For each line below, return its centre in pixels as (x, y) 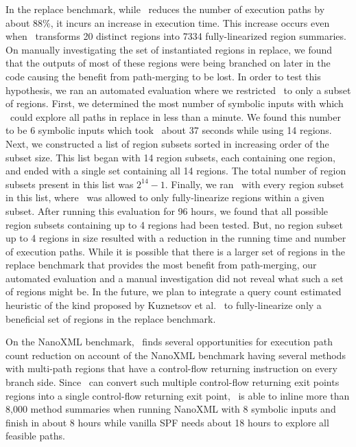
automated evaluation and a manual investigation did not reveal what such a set (175, 278)
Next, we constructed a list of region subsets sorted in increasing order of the (167, 143)
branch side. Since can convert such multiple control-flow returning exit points (173, 382)
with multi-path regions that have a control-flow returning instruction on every (171, 368)
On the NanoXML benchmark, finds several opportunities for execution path (169, 342)
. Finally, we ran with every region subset (254, 184)
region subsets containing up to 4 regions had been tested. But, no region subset (175, 224)
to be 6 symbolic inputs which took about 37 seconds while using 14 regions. (169, 130)
